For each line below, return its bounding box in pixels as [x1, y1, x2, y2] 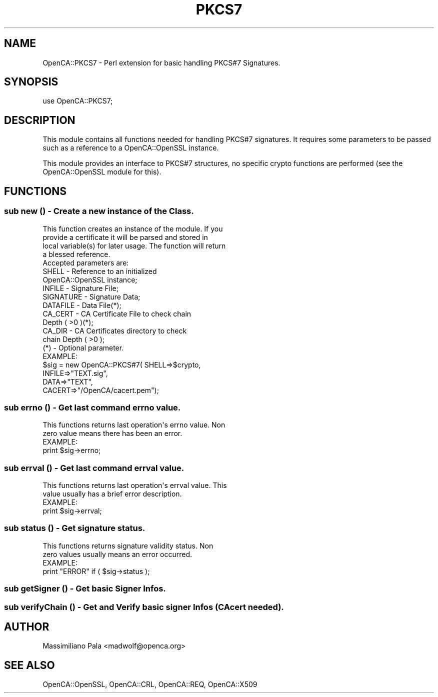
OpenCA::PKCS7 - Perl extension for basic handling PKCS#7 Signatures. [42, 58, 280, 67]
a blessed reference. [42, 249, 110, 258]
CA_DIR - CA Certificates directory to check [42, 326, 187, 335]
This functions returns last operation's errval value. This [42, 481, 227, 489]
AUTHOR [4, 620, 49, 633]
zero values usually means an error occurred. [42, 549, 192, 558]
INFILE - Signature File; [42, 283, 118, 292]
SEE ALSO [4, 658, 55, 671]
